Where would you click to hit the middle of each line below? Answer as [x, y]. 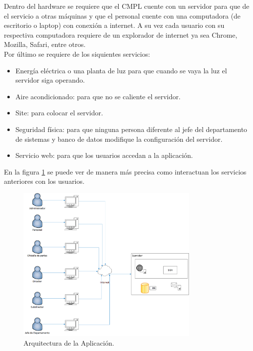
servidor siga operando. [50, 80]
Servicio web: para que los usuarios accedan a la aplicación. [104, 155]
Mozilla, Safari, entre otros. [45, 44]
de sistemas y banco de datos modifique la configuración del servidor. [119, 139]
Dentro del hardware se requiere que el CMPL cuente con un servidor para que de [127, 6]
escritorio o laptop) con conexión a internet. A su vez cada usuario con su [114, 25]
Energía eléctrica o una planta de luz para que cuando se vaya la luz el [121, 70]
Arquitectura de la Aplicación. [69, 342]
